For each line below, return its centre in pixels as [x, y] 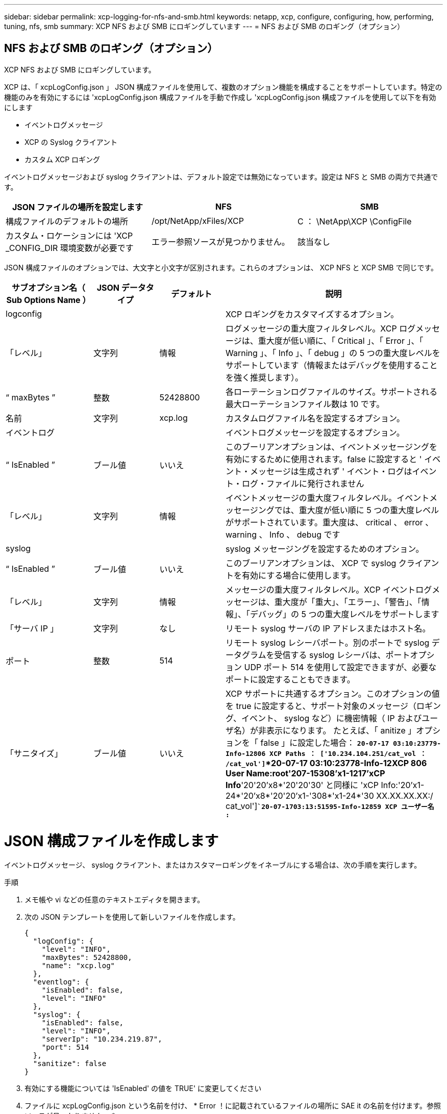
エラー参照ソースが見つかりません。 [220, 242]
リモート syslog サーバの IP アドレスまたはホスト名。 [328, 628]
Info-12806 [246, 753]
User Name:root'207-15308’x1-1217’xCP [305, 773]
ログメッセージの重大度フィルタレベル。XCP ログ [321, 328]
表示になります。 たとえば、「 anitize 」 [341, 730]
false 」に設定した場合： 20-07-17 [325, 742]
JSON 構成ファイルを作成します [111, 841]
